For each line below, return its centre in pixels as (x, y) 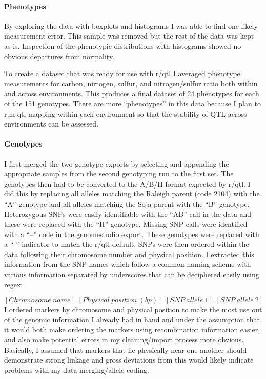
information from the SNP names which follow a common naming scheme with (128, 264)
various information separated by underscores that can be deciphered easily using (132, 274)
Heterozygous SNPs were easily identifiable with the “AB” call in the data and (128, 214)
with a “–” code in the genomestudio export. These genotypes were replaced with (132, 234)
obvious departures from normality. (59, 56)
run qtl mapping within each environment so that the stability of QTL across (126, 113)
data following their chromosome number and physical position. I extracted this (129, 254)
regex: (14, 284)
